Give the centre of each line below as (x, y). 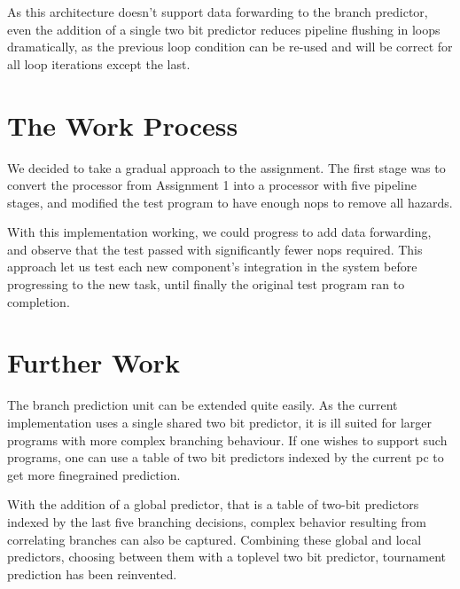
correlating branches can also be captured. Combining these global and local (214, 539)
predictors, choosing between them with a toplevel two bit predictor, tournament (227, 557)
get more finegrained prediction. (94, 474)
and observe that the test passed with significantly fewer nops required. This (215, 249)
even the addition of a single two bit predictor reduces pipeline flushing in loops (224, 29)
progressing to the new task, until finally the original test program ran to (206, 284)
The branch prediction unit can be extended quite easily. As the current (203, 405)
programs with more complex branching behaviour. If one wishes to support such (227, 440)
